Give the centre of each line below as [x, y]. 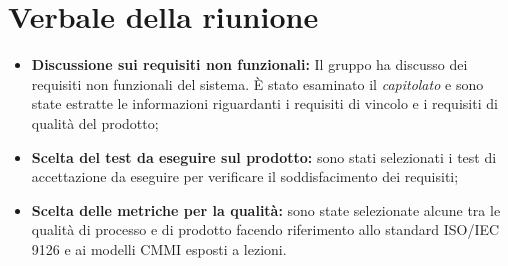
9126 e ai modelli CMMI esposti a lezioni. [159, 248]
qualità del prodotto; [95, 122]
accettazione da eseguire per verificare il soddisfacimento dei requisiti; [245, 176]
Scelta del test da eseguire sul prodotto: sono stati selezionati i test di [264, 156]
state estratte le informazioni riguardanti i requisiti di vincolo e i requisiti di [264, 103]
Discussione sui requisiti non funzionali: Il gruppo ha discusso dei [249, 64]
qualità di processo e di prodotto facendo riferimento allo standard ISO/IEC [265, 229]
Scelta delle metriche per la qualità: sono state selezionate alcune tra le [266, 209]
